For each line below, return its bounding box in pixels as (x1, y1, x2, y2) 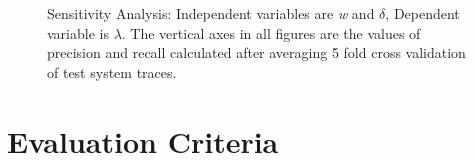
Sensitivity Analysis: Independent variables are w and (47, 3, 375, 23)
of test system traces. (47, 61, 177, 82)
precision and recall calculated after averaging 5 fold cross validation (47, 42, 466, 63)
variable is (47, 22, 109, 43)
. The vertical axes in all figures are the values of (121, 22, 421, 43)
